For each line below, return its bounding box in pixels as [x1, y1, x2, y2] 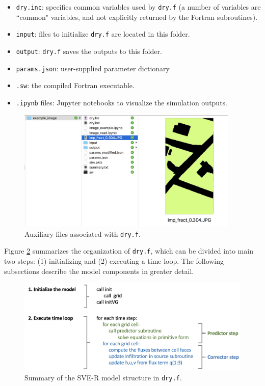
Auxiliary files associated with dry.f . [24, 228, 141, 239]
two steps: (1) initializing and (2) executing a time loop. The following [4, 255, 224, 266]
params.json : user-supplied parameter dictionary [16, 63, 170, 73]
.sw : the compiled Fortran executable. [16, 80, 135, 91]
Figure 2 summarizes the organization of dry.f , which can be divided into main [4, 245, 253, 256]
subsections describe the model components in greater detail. [4, 265, 194, 276]
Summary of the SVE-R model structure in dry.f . [24, 372, 182, 383]
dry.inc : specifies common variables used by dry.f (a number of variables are [16, 2, 261, 12]
